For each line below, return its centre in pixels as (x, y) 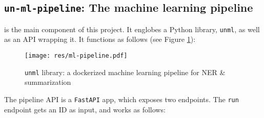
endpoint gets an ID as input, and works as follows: (85, 109)
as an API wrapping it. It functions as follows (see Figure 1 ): (100, 39)
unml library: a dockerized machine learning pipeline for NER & (125, 72)
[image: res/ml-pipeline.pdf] (76, 56)
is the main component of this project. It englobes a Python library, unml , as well (132, 29)
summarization (48, 82)
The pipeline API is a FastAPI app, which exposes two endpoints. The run (121, 99)
